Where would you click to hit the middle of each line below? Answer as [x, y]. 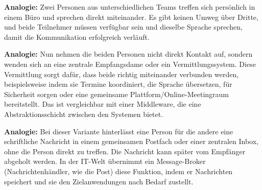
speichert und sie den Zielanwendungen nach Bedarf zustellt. [99, 181]
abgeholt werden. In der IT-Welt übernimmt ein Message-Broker [105, 161]
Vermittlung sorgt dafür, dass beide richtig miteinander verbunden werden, [122, 74]
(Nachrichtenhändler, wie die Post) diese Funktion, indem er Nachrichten [118, 171]
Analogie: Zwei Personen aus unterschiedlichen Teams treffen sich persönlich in [130, 7]
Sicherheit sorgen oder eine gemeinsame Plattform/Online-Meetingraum [116, 94]
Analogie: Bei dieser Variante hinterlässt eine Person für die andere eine [119, 131]
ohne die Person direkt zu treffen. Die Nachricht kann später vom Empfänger [125, 151]
